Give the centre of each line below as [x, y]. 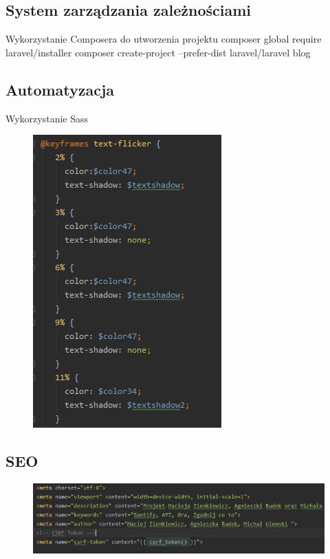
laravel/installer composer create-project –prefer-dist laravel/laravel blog [158, 52]
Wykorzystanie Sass [47, 118]
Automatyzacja [60, 89]
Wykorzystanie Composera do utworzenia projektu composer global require [164, 39]
